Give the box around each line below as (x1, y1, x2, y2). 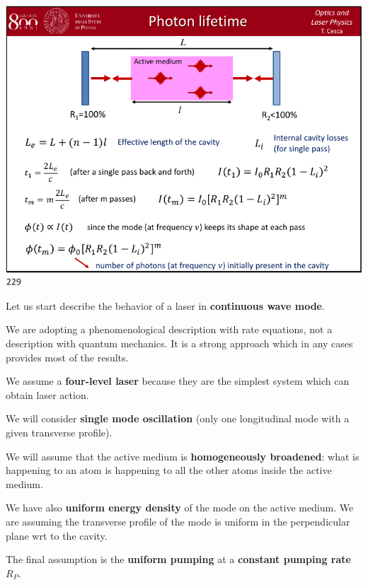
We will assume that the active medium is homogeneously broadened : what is (6, 448, 360, 463)
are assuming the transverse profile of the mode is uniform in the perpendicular (6, 514, 350, 528)
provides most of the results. (6, 349, 129, 364)
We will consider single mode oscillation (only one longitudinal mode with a (6, 411, 350, 426)
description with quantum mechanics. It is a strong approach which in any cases (6, 336, 353, 351)
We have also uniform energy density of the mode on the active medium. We (6, 500, 354, 515)
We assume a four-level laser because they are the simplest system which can (6, 373, 350, 388)
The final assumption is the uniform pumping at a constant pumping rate (6, 552, 351, 567)
